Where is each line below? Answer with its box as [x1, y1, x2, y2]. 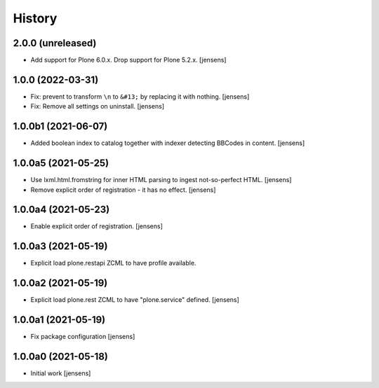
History [13, 11, 58, 26]
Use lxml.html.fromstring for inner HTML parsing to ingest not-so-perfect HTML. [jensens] [30, 176, 292, 184]
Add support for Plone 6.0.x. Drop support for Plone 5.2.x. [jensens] [30, 56, 227, 64]
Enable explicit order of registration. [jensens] [30, 222, 163, 230]
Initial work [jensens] [30, 369, 91, 377]
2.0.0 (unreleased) [13, 37, 97, 49]
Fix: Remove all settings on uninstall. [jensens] [30, 102, 165, 111]
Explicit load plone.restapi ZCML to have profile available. [30, 259, 197, 268]
